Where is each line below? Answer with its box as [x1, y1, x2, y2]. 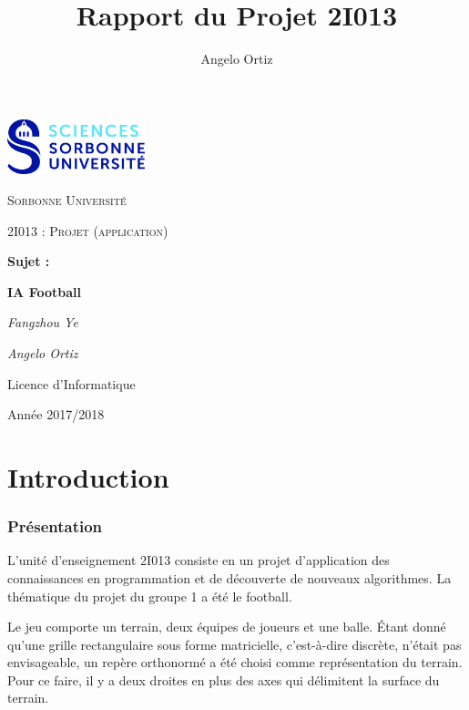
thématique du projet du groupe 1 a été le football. [7, 586, 292, 605]
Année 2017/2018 [7, 405, 105, 424]
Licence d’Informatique [7, 374, 136, 393]
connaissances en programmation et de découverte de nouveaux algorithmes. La [7, 568, 452, 587]
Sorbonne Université [7, 190, 127, 209]
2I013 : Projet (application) [7, 221, 168, 240]
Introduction [7, 458, 169, 495]
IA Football [7, 282, 81, 301]
